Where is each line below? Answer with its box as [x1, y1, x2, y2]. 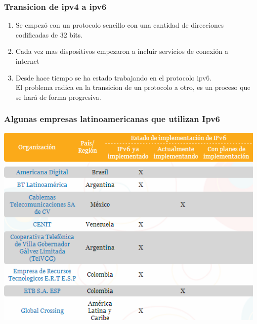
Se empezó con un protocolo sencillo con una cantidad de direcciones [15, 20, 224, 30]
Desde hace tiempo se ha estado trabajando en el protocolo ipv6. [15, 72, 212, 82]
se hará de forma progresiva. [15, 91, 101, 102]
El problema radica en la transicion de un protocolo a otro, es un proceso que [15, 82, 251, 92]
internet [15, 56, 40, 66]
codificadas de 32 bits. [15, 29, 83, 40]
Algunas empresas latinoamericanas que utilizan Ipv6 [4, 113, 220, 125]
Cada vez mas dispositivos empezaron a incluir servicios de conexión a [15, 46, 228, 56]
